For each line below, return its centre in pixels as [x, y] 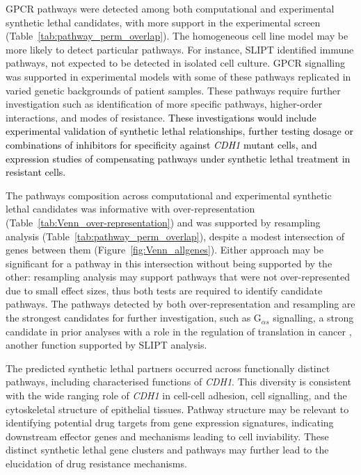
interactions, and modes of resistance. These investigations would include [161, 117]
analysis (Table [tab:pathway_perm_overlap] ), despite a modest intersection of [175, 236]
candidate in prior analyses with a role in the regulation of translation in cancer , [179, 331]
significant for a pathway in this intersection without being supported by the [169, 263]
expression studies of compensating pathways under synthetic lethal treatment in [178, 158]
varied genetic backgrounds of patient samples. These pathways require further [173, 90]
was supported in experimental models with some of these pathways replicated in [178, 76]
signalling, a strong [313, 318]
